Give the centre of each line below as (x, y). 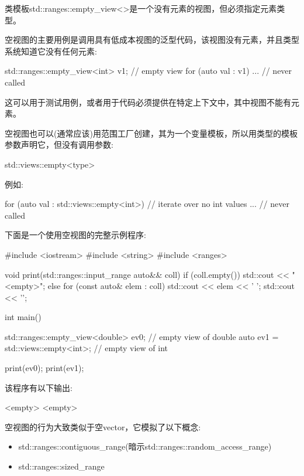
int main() (23, 317)
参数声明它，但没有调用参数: (59, 144)
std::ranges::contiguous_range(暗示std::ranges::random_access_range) (145, 446)
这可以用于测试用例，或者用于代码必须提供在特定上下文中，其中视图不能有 (148, 102)
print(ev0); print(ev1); (44, 368)
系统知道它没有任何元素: (51, 51)
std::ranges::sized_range (61, 466)
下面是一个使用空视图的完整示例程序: (75, 235)
